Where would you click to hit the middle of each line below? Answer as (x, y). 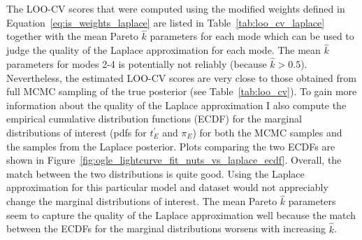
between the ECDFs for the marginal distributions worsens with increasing (166, 228)
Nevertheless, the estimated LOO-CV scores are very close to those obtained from (181, 77)
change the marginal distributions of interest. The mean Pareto (142, 201)
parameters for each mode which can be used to (252, 36)
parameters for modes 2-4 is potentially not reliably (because (137, 64)
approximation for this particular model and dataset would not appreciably (167, 187)
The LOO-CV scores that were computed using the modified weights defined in (176, 8)
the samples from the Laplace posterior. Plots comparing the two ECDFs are (171, 146)
